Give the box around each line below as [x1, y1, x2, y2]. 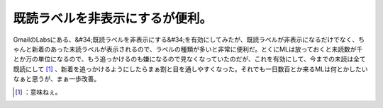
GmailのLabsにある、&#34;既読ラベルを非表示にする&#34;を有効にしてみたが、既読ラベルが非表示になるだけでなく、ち [13, 35, 365, 44]
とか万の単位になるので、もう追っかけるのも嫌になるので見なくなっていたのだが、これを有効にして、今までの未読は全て [13, 55, 366, 64]
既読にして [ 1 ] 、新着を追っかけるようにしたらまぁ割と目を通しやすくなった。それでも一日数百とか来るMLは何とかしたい [13, 64, 368, 73]
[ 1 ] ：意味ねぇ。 [15, 88, 62, 96]
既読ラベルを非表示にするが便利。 [13, 11, 213, 26]
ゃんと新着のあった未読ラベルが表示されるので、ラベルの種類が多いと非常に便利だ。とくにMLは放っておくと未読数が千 [13, 44, 363, 53]
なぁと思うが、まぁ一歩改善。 [13, 75, 101, 83]
